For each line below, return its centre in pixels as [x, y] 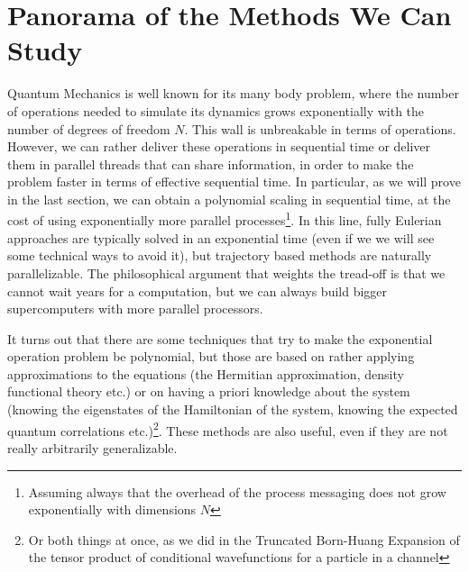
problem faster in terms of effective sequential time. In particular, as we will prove [234, 182]
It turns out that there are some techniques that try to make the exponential [220, 338]
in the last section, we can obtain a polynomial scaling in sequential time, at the [229, 199]
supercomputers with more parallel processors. [135, 309]
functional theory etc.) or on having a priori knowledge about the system [209, 391]
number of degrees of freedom [89, 128]
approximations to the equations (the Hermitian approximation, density [206, 373]
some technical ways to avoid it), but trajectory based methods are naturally [220, 255]
